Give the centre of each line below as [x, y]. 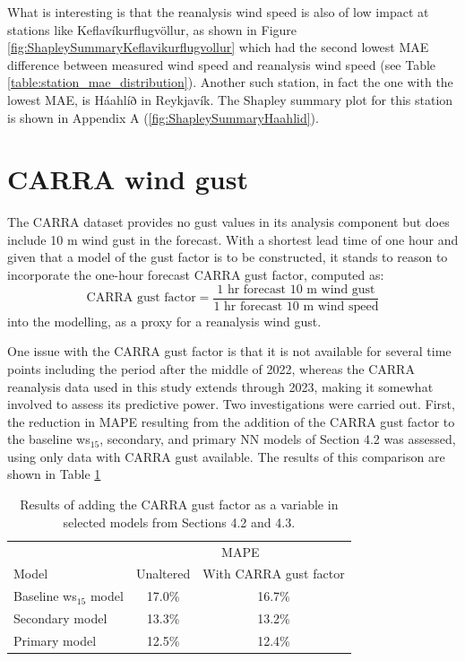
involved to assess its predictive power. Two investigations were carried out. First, [231, 404]
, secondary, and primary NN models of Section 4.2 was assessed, [278, 439]
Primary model [55, 640]
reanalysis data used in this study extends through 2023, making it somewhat [220, 386]
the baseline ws [49, 439]
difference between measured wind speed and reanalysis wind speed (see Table [222, 64]
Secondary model [60, 618]
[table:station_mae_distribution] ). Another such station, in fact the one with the [230, 82]
